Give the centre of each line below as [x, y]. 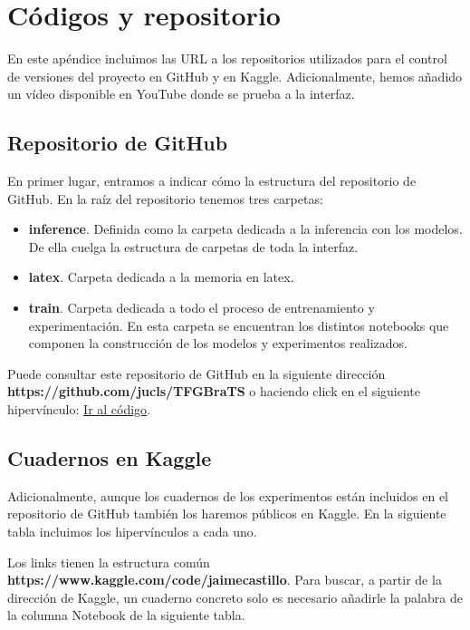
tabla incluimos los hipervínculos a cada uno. [132, 532]
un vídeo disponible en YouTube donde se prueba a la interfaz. [181, 94]
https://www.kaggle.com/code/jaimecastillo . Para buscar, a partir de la [225, 580]
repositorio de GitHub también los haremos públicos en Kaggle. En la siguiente [227, 514]
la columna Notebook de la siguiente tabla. [126, 615]
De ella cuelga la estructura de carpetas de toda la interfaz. [193, 246]
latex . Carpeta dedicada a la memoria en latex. [161, 277]
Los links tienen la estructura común [109, 562]
